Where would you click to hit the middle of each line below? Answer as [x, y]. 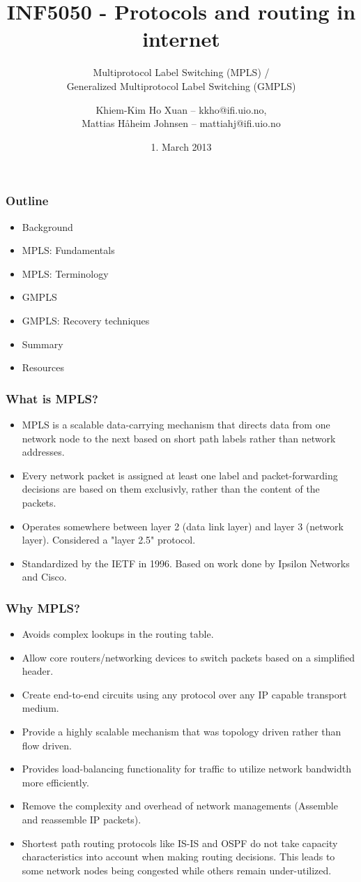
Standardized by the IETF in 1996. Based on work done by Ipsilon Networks [186, 563]
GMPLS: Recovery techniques [86, 320]
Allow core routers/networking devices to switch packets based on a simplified [189, 657]
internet [181, 39]
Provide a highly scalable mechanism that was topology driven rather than [182, 732]
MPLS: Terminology [65, 273]
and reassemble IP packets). [82, 820]
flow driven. [47, 745]
